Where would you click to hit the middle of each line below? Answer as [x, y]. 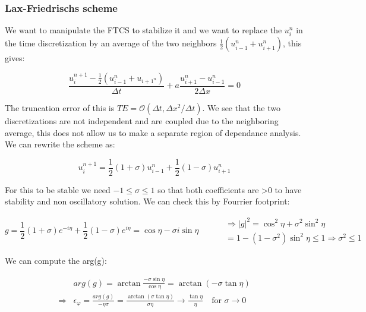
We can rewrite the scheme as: [60, 144]
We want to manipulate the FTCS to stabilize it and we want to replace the [143, 30]
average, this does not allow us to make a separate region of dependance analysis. [153, 132]
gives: [15, 58]
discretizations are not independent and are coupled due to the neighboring [142, 121]
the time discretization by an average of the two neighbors [111, 43]
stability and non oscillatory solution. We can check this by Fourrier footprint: [147, 201]
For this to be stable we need [58, 189]
